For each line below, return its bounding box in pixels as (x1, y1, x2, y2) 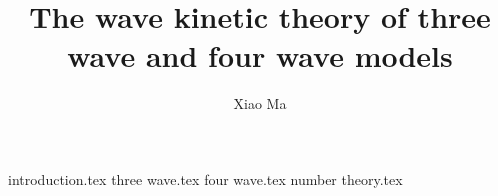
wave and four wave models (67, 35, 453, 76)
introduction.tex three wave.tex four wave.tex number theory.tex (8, 168, 403, 189)
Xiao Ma (233, 93, 287, 114)
